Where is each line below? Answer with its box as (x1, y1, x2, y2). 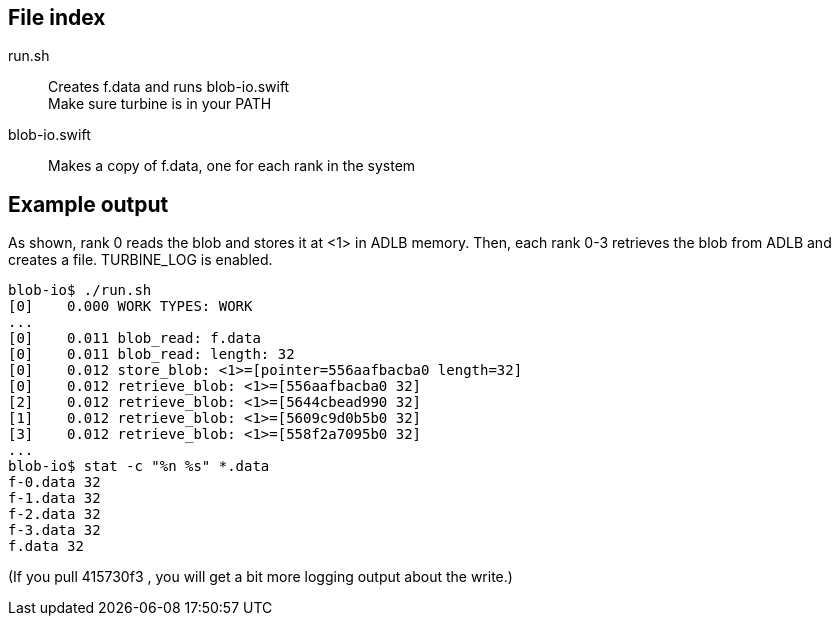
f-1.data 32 (8, 490, 101, 507)
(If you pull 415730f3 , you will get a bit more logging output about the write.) (8, 568, 513, 586)
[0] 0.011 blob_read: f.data (8, 330, 261, 347)
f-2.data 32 (8, 506, 101, 523)
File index (8, 5, 106, 30)
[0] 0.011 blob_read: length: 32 (8, 346, 295, 363)
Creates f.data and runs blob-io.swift (48, 78, 290, 96)
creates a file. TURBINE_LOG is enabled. (8, 251, 273, 269)
